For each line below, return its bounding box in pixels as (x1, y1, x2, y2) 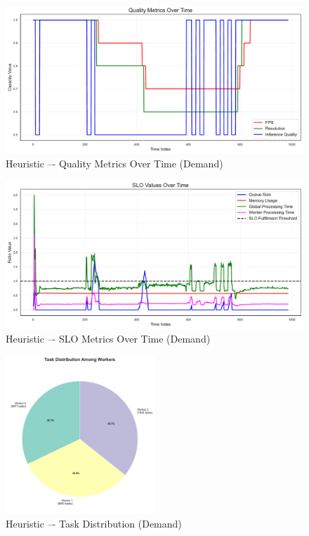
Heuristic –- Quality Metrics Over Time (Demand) (6, 156, 223, 171)
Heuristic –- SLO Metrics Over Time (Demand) (6, 331, 211, 346)
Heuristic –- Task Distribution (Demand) (6, 516, 182, 530)
